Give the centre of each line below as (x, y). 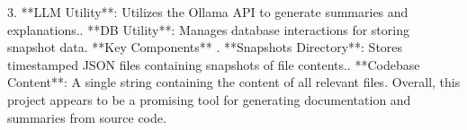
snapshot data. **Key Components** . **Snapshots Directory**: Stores (205, 47)
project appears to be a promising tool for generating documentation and (209, 99)
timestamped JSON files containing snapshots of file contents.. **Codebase (214, 64)
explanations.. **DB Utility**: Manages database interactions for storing (208, 29)
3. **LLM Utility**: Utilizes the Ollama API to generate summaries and (208, 12)
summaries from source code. (87, 117)
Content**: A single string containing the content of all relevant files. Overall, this (234, 82)
